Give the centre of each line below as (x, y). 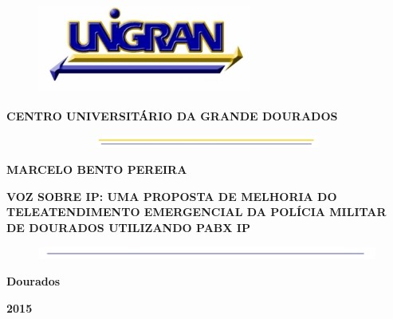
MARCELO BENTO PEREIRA (97, 169)
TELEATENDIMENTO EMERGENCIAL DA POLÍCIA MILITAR (196, 212)
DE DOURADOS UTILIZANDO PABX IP (128, 228)
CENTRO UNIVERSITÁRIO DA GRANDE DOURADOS (172, 115)
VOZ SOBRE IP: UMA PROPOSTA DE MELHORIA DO (172, 196)
